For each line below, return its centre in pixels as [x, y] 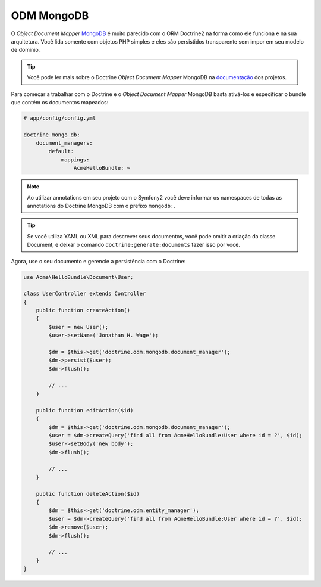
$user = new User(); [78, 327]
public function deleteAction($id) [88, 494]
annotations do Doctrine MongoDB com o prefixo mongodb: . [101, 206]
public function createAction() [83, 310]
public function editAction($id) [85, 410]
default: [61, 151]
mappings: [75, 160]
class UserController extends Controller [85, 294]
